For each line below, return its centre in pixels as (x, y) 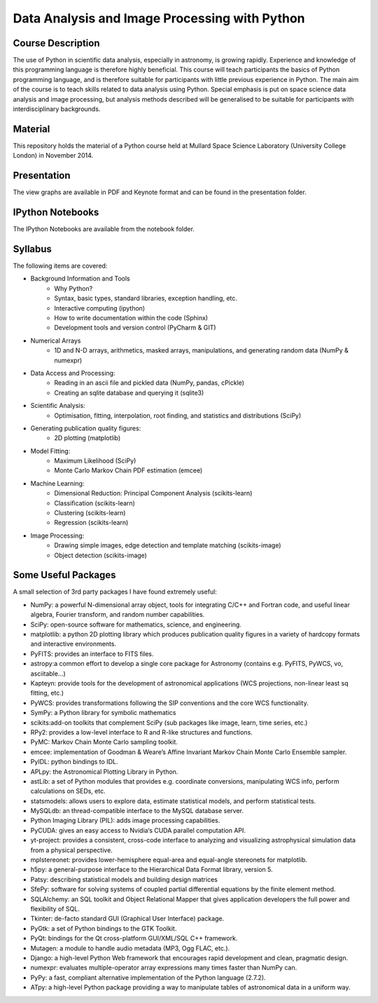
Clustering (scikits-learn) (90, 513)
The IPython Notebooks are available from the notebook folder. (104, 229)
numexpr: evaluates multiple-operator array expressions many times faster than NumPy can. (164, 968)
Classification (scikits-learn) (95, 503)
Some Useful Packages (64, 575)
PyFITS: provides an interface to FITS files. (92, 654)
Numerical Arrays (56, 341)
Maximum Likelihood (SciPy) (95, 461)
